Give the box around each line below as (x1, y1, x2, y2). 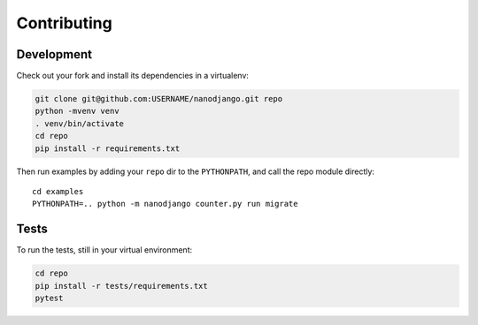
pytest (35, 293, 64, 304)
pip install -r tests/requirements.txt (35, 281, 208, 291)
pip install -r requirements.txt (35, 143, 181, 154)
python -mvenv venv (35, 106, 119, 117)
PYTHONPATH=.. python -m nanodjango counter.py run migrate (32, 199, 298, 209)
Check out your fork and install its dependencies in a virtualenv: (16, 71, 250, 81)
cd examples (32, 186, 84, 196)
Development (16, 47, 93, 62)
